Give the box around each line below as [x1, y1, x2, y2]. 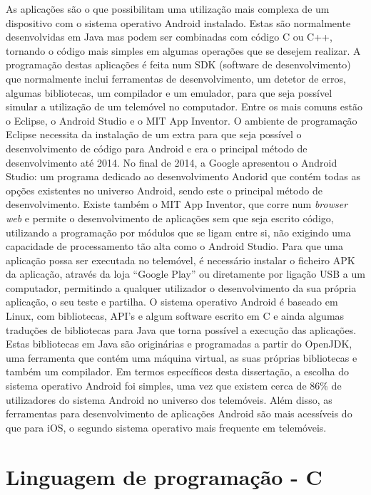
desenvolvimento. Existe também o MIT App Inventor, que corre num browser [6, 197, 348, 212]
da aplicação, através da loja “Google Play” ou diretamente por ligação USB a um [6, 266, 365, 281]
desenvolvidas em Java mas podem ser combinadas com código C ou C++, [6, 29, 332, 44]
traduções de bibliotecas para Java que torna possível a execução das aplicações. [6, 322, 357, 337]
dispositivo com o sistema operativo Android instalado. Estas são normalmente [6, 15, 351, 30]
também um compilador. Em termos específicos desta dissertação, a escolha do [6, 364, 350, 379]
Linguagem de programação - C [6, 462, 322, 491]
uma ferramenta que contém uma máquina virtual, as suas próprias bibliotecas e [6, 350, 357, 365]
